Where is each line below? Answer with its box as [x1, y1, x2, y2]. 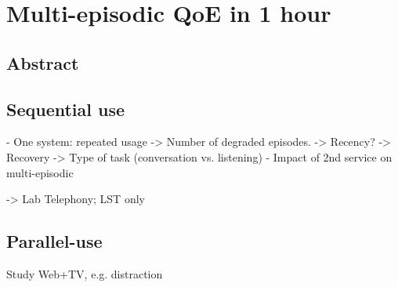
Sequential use [6, 96, 125, 121]
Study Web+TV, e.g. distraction [6, 265, 163, 282]
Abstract [6, 50, 79, 74]
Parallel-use [6, 229, 103, 253]
